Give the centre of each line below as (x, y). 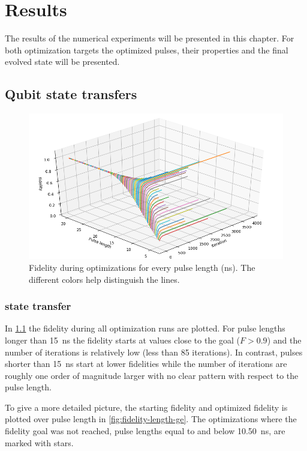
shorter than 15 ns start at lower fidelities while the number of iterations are (146, 364)
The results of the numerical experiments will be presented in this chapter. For (150, 38)
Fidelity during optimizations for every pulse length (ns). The (142, 267)
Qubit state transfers (71, 94)
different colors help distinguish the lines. (104, 279)
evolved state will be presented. (62, 62)
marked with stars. (39, 442)
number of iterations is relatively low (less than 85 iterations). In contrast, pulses (154, 352)
